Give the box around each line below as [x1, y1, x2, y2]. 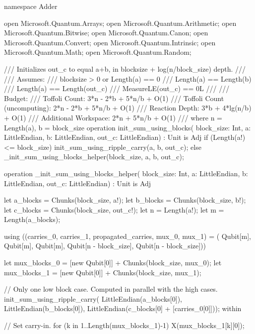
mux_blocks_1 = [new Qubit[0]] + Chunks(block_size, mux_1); [4, 267, 201, 277]
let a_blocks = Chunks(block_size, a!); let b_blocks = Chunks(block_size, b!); [4, 195, 246, 205]
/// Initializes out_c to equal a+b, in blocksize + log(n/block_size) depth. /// [4, 63, 246, 74]
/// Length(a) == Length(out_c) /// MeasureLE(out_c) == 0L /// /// [4, 83, 230, 94]
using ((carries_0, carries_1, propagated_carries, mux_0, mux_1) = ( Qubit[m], [4, 230, 251, 241]
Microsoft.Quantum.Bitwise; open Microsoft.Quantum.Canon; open [4, 27, 208, 38]
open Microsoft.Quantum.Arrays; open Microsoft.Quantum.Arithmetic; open [4, 17, 237, 28]
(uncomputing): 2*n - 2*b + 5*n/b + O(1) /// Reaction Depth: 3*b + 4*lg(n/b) [4, 103, 252, 113]
